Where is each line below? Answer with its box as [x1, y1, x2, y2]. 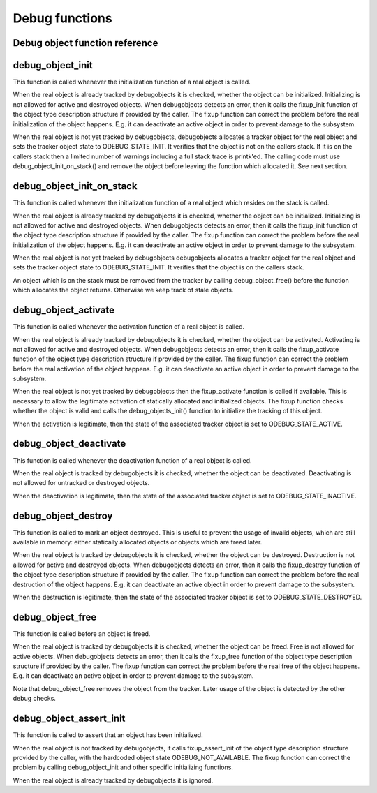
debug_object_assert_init [13, 713, 126, 725]
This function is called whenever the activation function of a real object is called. [13, 323, 244, 331]
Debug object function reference [13, 37, 158, 49]
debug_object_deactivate [13, 438, 126, 450]
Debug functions [13, 10, 112, 26]
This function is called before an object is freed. [13, 629, 151, 638]
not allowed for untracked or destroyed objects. [13, 479, 150, 487]
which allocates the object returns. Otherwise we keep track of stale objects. [13, 286, 234, 295]
